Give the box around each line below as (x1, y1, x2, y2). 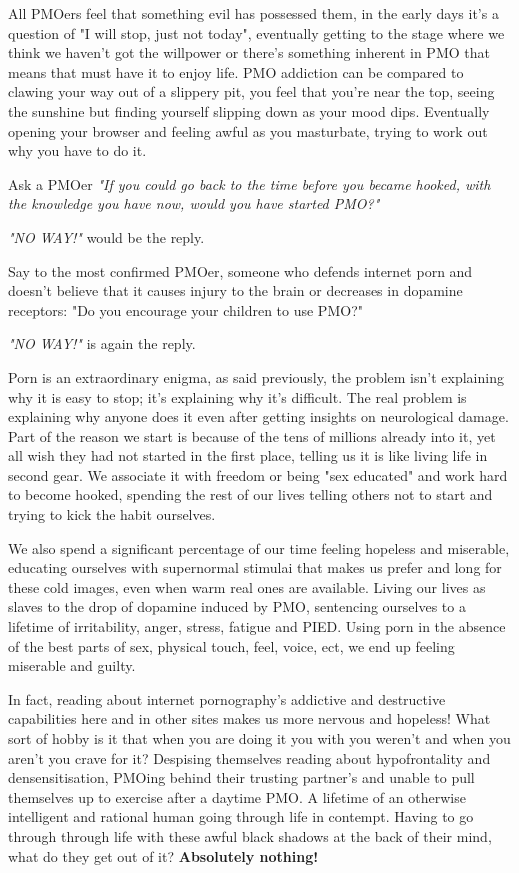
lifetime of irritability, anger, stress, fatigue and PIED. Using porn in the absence (8, 616, 506, 637)
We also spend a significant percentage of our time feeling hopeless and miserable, (8, 537, 510, 558)
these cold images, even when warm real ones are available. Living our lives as (8, 576, 486, 597)
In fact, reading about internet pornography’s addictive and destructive (8, 688, 446, 709)
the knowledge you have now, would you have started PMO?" (8, 193, 380, 214)
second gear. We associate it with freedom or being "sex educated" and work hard (8, 464, 508, 485)
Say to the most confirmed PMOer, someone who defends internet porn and (8, 260, 473, 281)
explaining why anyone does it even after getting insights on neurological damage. (8, 406, 509, 427)
